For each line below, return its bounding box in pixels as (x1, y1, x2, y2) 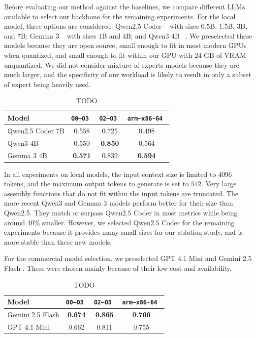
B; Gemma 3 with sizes (21, 30, 96, 41)
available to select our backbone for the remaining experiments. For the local (4, 11, 236, 21)
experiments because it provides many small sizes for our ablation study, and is (4, 227, 243, 237)
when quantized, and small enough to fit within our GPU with (4, 49, 192, 60)
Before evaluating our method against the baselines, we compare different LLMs (4, 1, 245, 11)
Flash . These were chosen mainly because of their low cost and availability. (4, 262, 232, 273)
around (4, 217, 25, 227)
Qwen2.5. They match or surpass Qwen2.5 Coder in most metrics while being (4, 208, 238, 217)
